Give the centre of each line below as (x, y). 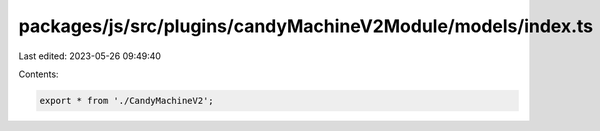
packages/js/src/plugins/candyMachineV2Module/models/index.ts (306, 26)
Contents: (38, 74)
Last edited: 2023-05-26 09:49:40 (90, 56)
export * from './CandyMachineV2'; (126, 100)
